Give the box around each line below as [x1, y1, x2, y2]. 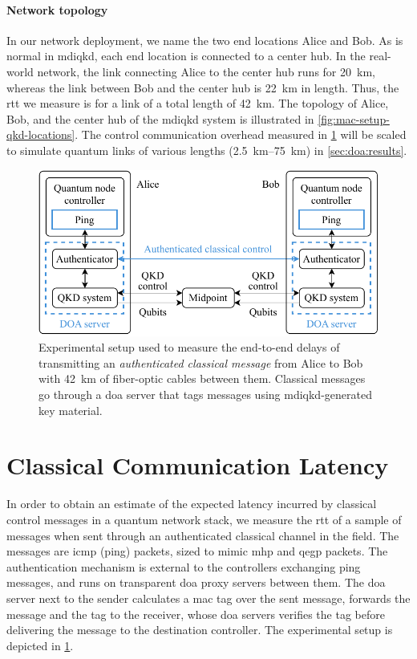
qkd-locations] [6, 126, 75, 143]
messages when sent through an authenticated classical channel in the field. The [6, 527, 399, 543]
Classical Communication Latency [6, 449, 389, 482]
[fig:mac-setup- [318, 110, 390, 127]
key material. [38, 401, 103, 418]
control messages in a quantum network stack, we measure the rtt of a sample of [6, 511, 402, 527]
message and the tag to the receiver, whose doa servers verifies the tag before [6, 605, 385, 622]
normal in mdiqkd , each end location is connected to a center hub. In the [6, 47, 366, 64]
